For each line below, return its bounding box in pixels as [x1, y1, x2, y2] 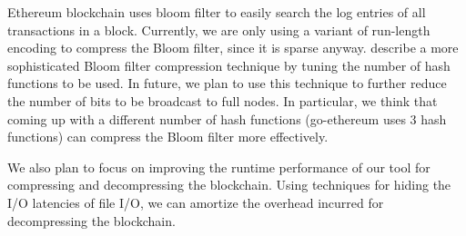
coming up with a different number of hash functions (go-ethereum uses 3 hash [7, 109, 447, 128]
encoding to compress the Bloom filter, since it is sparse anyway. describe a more [7, 38, 459, 57]
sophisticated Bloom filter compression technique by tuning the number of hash [7, 55, 451, 74]
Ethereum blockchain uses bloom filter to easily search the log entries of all [7, 3, 426, 21]
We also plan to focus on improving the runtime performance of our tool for [7, 157, 431, 176]
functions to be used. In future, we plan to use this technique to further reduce [7, 74, 447, 93]
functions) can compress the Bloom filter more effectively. [7, 127, 329, 146]
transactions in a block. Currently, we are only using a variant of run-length [7, 20, 431, 39]
